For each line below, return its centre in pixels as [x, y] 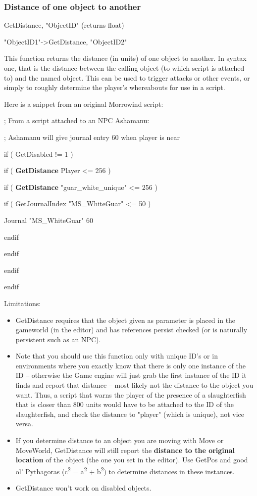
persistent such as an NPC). [58, 339]
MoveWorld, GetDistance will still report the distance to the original [125, 450]
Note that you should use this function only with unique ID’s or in [117, 356]
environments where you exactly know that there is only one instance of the [131, 365]
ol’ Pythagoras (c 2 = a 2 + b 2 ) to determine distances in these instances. [125, 470]
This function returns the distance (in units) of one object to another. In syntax [125, 58]
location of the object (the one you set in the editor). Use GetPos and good [132, 460]
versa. [24, 424]
